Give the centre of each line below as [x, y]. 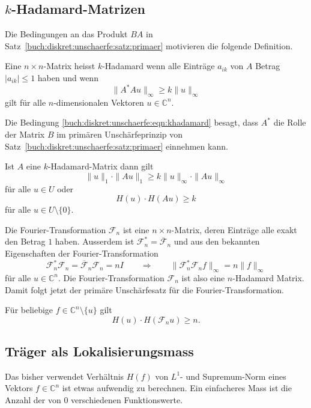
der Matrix [25, 134]
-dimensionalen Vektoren [99, 102]
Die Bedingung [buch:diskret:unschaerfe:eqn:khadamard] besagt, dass [132, 122]
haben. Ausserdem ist [95, 241]
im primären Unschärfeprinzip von [120, 134]
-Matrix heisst [69, 66]
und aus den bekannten [217, 241]
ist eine [136, 229]
